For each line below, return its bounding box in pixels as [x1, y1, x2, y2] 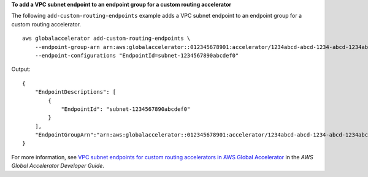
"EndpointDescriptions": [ [34, 89, 117, 96]
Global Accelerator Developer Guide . [11, 162, 104, 170]
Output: [11, 66, 31, 73]
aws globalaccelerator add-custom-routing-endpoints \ [22, 35, 191, 42]
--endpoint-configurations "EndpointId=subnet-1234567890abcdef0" [34, 52, 239, 59]
